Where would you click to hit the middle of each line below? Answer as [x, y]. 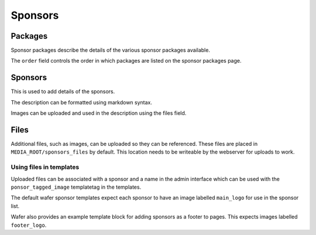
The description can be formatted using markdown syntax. [81, 102]
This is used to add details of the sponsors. [63, 91]
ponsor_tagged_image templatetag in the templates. [76, 187]
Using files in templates [45, 167]
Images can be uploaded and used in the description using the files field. [99, 113]
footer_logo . [29, 225]
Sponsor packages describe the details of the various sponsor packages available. [111, 50]
